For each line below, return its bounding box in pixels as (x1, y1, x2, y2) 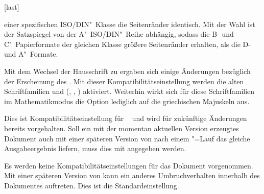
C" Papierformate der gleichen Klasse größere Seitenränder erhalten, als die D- (4, 38, 251, 49)
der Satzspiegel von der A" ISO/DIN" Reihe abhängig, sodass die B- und (4, 29, 234, 39)
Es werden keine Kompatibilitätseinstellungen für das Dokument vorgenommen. (4, 160, 253, 171)
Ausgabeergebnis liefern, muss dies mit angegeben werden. (4, 143, 186, 154)
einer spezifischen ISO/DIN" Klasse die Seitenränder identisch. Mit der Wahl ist (4, 18, 255, 29)
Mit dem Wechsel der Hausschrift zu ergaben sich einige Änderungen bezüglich (4, 65, 251, 76)
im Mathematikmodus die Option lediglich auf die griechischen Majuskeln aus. (4, 95, 250, 106)
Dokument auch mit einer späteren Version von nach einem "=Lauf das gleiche (4, 133, 250, 143)
